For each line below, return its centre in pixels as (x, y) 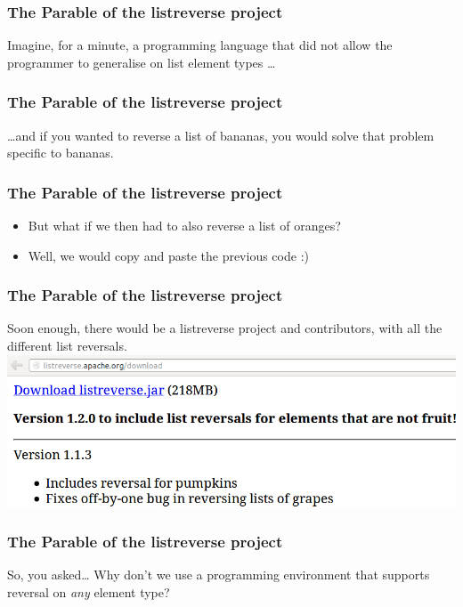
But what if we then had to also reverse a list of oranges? (184, 226)
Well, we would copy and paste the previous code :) (168, 255)
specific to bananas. (61, 153)
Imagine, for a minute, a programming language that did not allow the (200, 45)
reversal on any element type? (89, 592)
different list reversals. (67, 346)
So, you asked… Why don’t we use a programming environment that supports (219, 575)
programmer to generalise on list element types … (142, 62)
